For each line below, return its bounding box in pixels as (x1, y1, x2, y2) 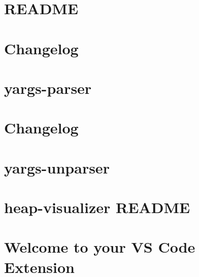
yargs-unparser (4, 157, 110, 178)
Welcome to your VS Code (4, 236, 195, 257)
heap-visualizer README (4, 197, 190, 218)
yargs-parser (4, 77, 92, 98)
